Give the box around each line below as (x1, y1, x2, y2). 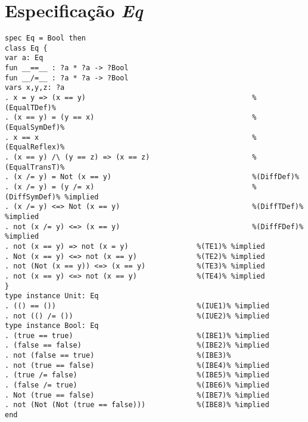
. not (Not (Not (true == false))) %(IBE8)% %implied (5, 401, 269, 410)
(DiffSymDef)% (5, 192, 61, 201)
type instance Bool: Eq (5, 321, 99, 330)
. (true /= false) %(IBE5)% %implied (5, 371, 269, 380)
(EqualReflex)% (5, 143, 65, 152)
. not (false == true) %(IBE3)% (5, 351, 231, 360)
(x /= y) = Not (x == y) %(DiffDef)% (13, 173, 299, 182)
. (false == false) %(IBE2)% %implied (5, 341, 269, 350)
